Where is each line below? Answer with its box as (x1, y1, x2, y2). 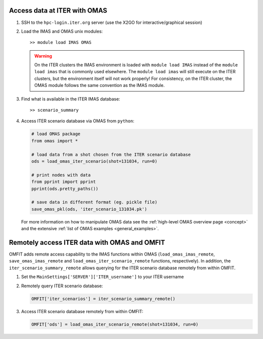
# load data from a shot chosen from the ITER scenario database (31, 152, 191, 157)
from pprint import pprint (31, 179, 96, 185)
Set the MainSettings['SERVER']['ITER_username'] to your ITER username (21, 274, 184, 280)
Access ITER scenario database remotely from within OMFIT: (21, 308, 144, 314)
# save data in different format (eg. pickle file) (31, 199, 158, 205)
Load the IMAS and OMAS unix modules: (21, 28, 103, 34)
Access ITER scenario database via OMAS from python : (21, 118, 134, 124)
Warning (34, 53, 52, 59)
